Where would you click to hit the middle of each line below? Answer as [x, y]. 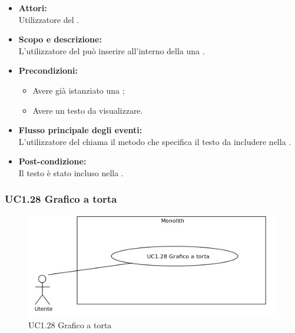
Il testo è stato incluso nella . [71, 172]
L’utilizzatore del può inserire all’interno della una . [112, 50]
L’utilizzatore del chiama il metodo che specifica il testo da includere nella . [155, 141]
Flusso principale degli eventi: [80, 130]
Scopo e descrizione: [60, 39]
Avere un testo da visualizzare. [88, 110]
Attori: [33, 8]
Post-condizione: [52, 161]
